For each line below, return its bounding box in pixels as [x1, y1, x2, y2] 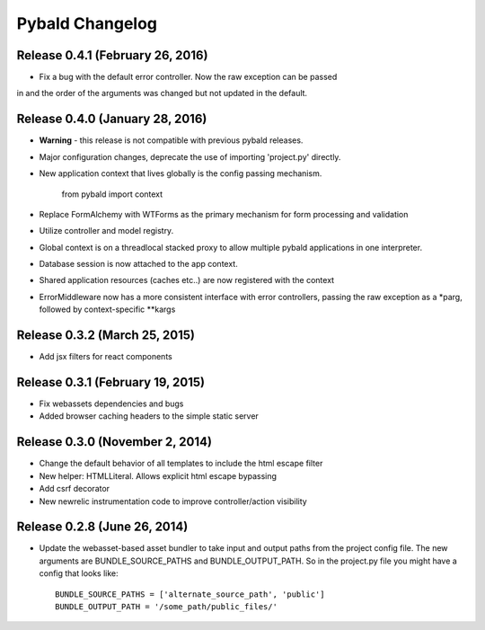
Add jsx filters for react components [39, 351, 172, 362]
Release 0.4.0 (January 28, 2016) [16, 111, 207, 127]
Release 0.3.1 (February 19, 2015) [16, 374, 206, 390]
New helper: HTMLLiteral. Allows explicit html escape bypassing [39, 470, 278, 481]
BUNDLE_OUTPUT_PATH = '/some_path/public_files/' [55, 602, 278, 612]
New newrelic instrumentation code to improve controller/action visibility [39, 495, 307, 507]
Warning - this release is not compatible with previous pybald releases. [39, 135, 304, 146]
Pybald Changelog [16, 13, 157, 33]
